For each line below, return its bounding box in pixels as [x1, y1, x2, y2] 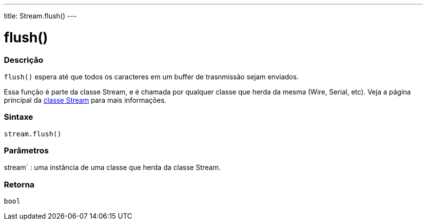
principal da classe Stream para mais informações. [4, 95, 167, 104]
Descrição [4, 55, 43, 65]
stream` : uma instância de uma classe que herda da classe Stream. [4, 163, 221, 172]
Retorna [4, 179, 35, 189]
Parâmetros [4, 146, 49, 155]
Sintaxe [4, 112, 33, 122]
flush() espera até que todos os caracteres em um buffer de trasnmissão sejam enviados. [4, 72, 299, 81]
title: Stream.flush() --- [4, 12, 77, 20]
